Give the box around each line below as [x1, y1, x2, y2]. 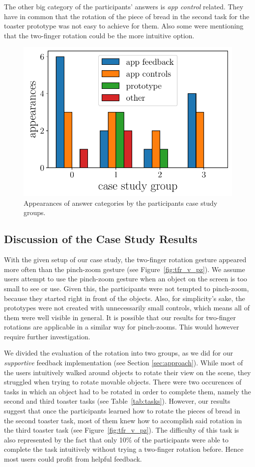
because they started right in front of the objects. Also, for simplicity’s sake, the [4, 293, 245, 303]
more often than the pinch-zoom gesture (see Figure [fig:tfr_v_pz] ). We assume [4, 264, 245, 274]
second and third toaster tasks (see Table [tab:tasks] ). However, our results [4, 396, 230, 406]
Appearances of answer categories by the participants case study [24, 197, 218, 208]
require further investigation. [4, 331, 90, 341]
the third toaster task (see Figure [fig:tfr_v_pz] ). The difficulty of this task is [4, 425, 239, 435]
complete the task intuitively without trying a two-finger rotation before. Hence [4, 444, 244, 454]
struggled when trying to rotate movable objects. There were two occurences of [4, 377, 242, 387]
